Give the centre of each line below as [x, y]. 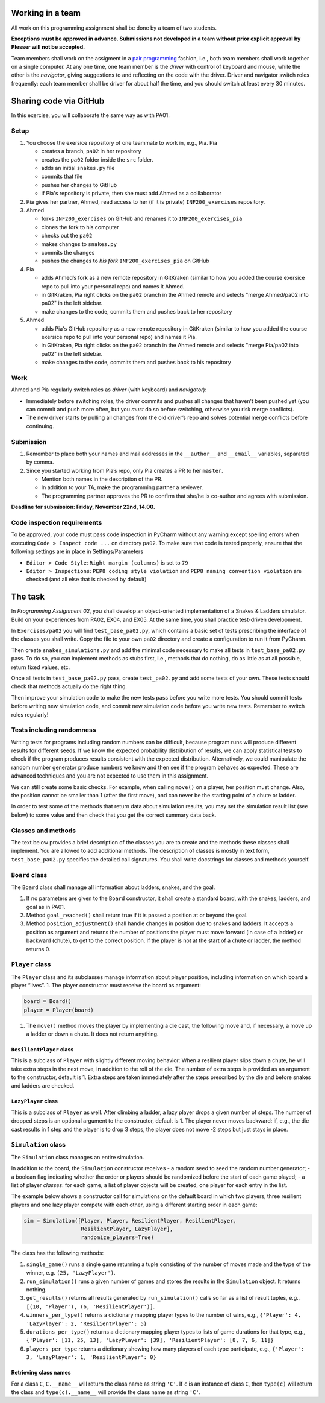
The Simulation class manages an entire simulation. [78, 1157]
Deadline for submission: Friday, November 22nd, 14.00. [83, 507]
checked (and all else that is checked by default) [86, 580]
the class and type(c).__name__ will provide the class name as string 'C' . [106, 1392]
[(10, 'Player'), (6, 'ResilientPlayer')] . [91, 1306]
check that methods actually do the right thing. [69, 686]
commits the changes [68, 252]
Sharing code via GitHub [58, 100]
